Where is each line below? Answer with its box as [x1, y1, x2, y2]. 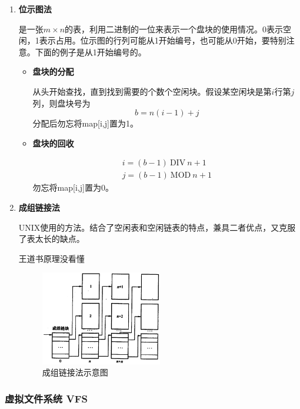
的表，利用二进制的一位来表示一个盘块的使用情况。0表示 [65, 22, 284, 35]
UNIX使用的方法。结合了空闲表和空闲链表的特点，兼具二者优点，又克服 [18, 221, 296, 233]
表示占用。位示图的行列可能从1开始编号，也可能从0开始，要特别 [39, 34, 286, 46]
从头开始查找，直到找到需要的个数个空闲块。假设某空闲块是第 [32, 85, 272, 97]
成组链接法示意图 [42, 366, 108, 378]
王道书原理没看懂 [18, 252, 85, 264]
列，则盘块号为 [32, 97, 91, 109]
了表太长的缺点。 [18, 232, 85, 245]
